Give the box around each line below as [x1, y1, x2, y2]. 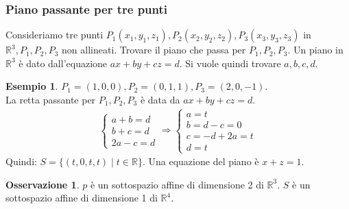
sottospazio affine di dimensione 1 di [5, 190, 158, 205]
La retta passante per [5, 93, 96, 106]
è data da [140, 93, 180, 106]
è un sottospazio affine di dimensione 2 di [90, 177, 264, 191]
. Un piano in [287, 42, 344, 57]
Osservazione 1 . [5, 177, 80, 191]
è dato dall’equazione [19, 56, 108, 70]
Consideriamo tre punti [5, 27, 104, 42]
